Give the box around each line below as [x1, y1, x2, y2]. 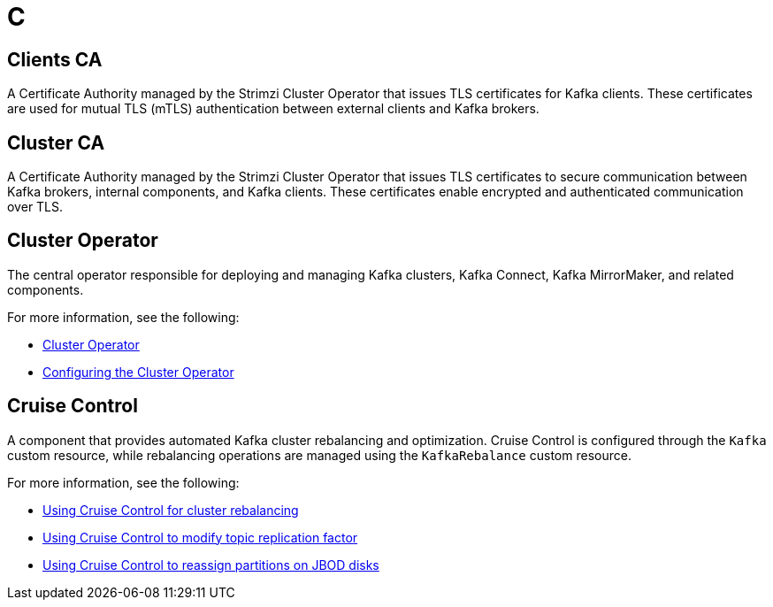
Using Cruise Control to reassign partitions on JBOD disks [42, 557, 379, 572]
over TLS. [7, 199, 64, 215]
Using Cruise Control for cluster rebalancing [42, 502, 299, 518]
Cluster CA [7, 131, 105, 154]
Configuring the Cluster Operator [42, 364, 234, 380]
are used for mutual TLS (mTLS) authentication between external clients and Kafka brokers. [7, 101, 540, 117]
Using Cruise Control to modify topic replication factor [42, 529, 358, 545]
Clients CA [7, 48, 103, 71]
